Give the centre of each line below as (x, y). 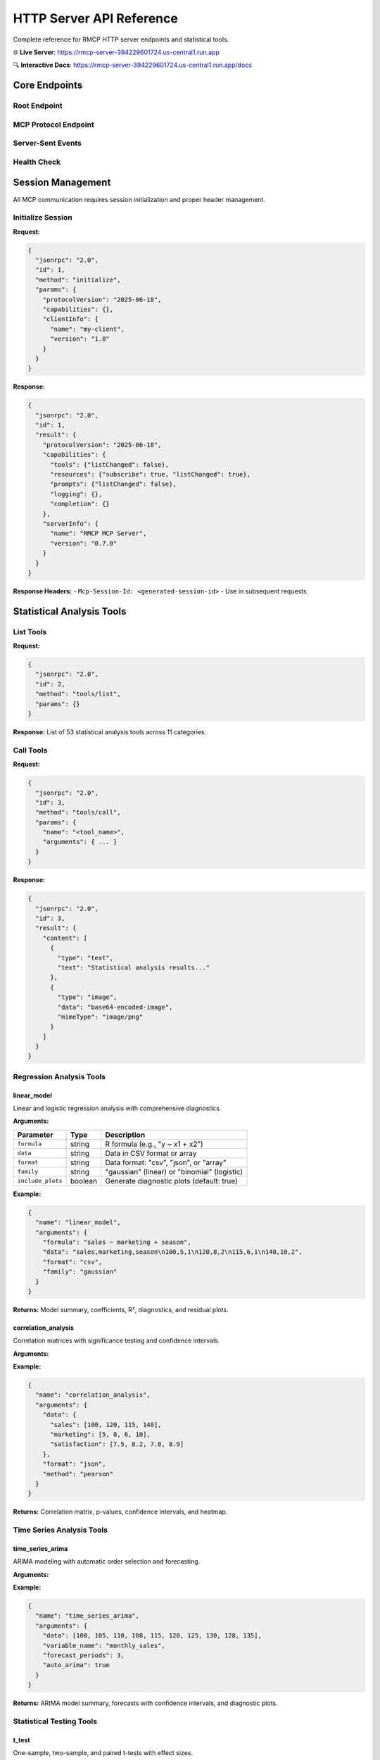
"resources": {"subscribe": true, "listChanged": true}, (151, 474)
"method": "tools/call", (78, 812)
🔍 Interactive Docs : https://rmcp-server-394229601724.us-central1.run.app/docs (133, 65)
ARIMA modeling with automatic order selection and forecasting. (107, 1561)
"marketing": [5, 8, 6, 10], (100, 1434)
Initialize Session (43, 218)
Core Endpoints (48, 86)
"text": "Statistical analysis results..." (134, 967)
